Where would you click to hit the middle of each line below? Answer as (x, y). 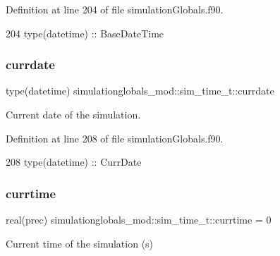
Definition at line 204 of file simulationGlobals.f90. (115, 9)
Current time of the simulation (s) (80, 243)
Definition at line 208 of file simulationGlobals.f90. (115, 138)
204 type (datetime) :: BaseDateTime (85, 33)
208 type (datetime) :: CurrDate (74, 162)
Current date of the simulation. (73, 114)
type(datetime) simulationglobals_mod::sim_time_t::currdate (140, 91)
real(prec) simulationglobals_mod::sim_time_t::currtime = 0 (139, 219)
